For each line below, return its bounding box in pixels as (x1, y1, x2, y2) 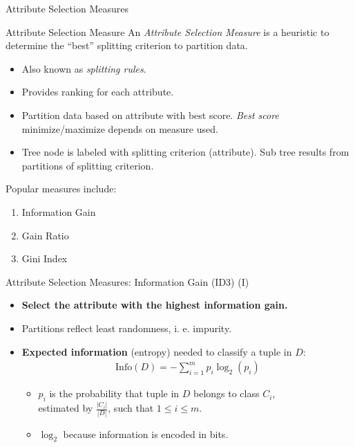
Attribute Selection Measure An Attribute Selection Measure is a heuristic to (6, 24, 329, 39)
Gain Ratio (21, 228, 69, 242)
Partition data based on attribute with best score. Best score (21, 107, 279, 122)
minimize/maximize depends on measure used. (21, 121, 218, 136)
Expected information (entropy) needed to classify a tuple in (21, 344, 292, 358)
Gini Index (21, 251, 68, 266)
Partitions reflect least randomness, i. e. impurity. (21, 320, 232, 335)
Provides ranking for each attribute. (21, 84, 174, 99)
